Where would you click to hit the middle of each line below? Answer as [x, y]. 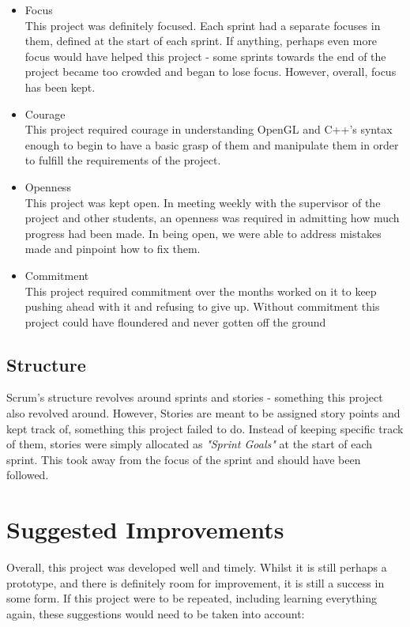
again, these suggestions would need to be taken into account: [156, 613]
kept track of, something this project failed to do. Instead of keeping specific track [205, 428]
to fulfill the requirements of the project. [123, 160]
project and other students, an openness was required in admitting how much [212, 218]
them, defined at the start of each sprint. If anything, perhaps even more [201, 41]
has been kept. [60, 87]
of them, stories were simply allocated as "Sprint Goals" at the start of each [190, 444]
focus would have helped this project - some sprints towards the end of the [205, 56]
